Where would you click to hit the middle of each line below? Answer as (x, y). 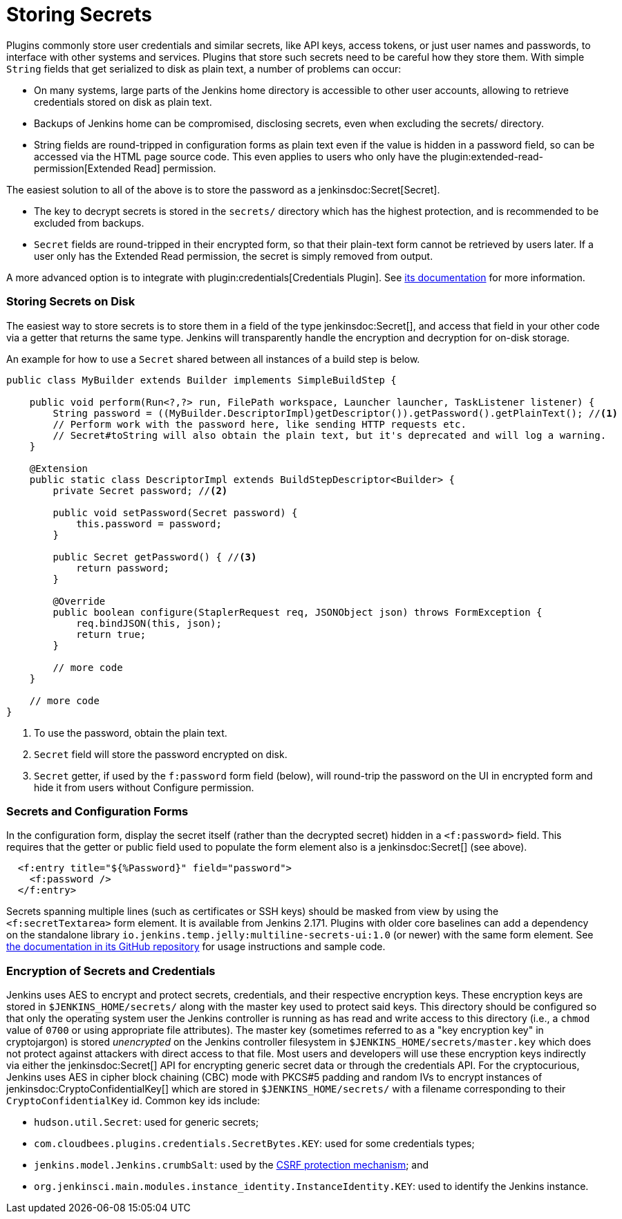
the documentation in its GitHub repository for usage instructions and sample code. (196, 947)
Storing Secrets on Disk (71, 302)
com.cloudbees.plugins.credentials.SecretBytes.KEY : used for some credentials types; (254, 1143)
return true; (111, 634)
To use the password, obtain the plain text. (131, 733)
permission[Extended (83, 168)
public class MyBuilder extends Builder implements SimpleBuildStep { (201, 380)
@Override (79, 601)
